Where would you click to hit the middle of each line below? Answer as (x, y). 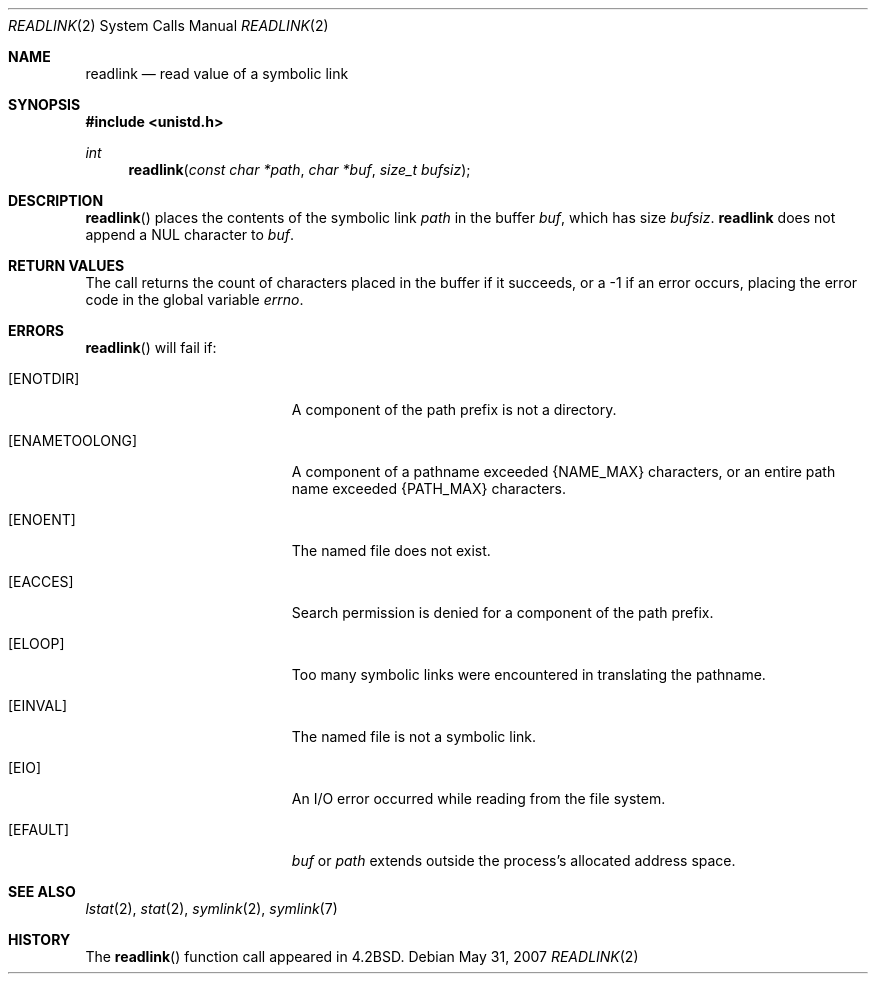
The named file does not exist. (391, 550)
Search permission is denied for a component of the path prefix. (502, 612)
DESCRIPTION (56, 200)
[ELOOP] (36, 643)
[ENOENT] (42, 519)
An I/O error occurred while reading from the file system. (478, 798)
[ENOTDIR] (44, 378)
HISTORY (39, 939)
